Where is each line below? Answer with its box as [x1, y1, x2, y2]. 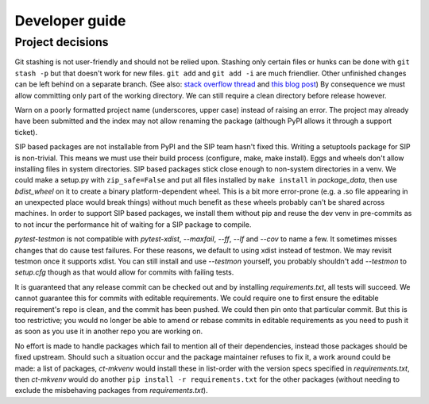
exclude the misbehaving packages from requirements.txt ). [14, 386, 208, 395]
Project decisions [14, 35, 109, 49]
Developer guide [14, 12, 126, 29]
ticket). [14, 127, 38, 137]
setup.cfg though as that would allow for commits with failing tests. [14, 267, 234, 277]
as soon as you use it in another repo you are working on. [14, 326, 203, 337]
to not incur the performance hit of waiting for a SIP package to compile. [14, 219, 252, 229]
